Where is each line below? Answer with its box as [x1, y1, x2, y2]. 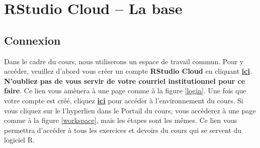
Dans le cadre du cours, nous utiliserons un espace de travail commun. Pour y [4, 56, 244, 66]
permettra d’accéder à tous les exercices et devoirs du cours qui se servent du [4, 124, 242, 135]
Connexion [4, 32, 61, 48]
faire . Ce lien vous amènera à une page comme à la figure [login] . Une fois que [4, 85, 246, 96]
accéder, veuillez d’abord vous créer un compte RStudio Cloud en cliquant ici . [4, 66, 252, 76]
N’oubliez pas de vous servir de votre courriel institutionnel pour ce [4, 75, 245, 86]
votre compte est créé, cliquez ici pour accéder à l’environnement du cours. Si [4, 95, 243, 105]
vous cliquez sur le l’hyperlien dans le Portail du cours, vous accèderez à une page [4, 105, 256, 115]
